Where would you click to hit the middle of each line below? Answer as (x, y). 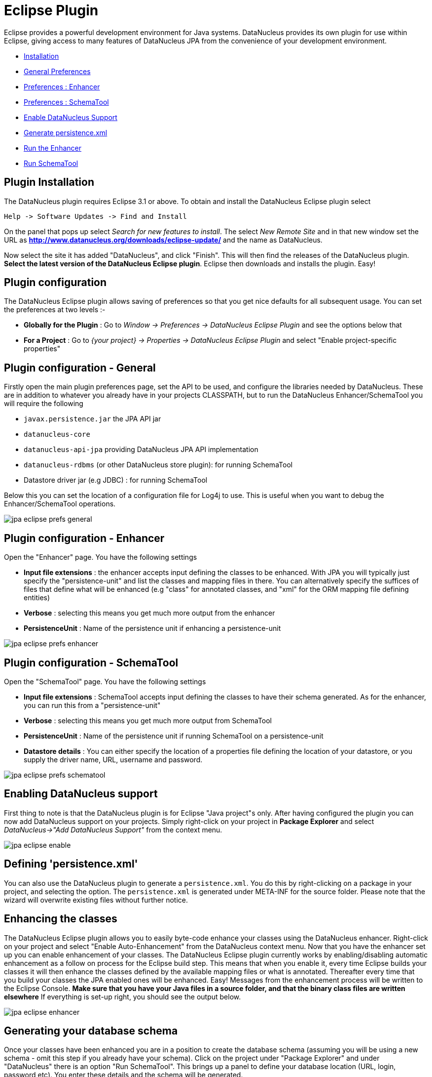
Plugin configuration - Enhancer (84, 538)
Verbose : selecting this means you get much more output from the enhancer (149, 613)
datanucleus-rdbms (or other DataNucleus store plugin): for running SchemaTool (158, 465)
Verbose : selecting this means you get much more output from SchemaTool (148, 720)
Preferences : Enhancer (62, 86)
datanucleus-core (57, 435)
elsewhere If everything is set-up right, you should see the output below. (123, 996)
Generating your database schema (91, 1031)
